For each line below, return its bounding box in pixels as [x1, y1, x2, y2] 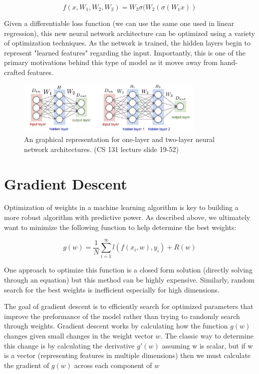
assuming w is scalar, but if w [162, 340, 253, 350]
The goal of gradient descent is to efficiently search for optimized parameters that [4, 301, 254, 311]
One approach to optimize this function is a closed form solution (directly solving [4, 264, 253, 275]
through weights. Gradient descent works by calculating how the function [4, 320, 228, 331]
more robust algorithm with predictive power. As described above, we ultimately [4, 212, 251, 222]
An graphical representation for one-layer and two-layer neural [24, 134, 215, 144]
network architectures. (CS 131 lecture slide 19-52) [24, 143, 179, 154]
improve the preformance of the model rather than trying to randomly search [4, 310, 240, 321]
